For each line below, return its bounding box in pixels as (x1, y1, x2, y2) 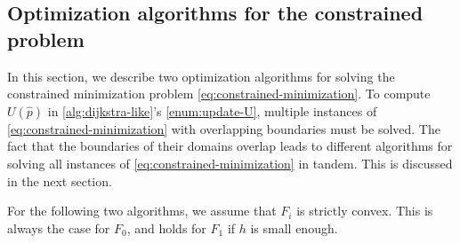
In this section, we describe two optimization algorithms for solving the (7, 67, 395, 85)
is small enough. (250, 218, 338, 237)
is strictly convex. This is (296, 201, 433, 220)
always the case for (7, 218, 110, 237)
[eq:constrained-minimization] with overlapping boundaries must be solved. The (7, 119, 440, 137)
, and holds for (126, 218, 206, 237)
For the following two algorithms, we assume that (7, 201, 277, 220)
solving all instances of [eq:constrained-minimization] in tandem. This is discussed (7, 153, 453, 172)
